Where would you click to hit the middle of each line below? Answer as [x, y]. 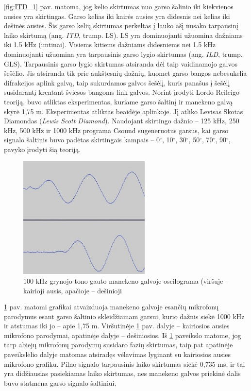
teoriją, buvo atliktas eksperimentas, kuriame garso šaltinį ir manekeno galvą [118, 101]
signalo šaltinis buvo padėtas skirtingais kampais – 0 [82, 140]
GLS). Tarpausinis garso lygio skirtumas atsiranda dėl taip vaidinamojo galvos [121, 63]
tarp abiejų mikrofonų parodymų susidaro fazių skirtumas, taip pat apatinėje [118, 345]
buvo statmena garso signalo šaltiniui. [60, 382]
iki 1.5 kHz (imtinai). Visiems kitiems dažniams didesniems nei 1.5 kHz [110, 44]
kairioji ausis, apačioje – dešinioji [73, 290]
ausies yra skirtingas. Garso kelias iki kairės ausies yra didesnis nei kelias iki [117, 16]
